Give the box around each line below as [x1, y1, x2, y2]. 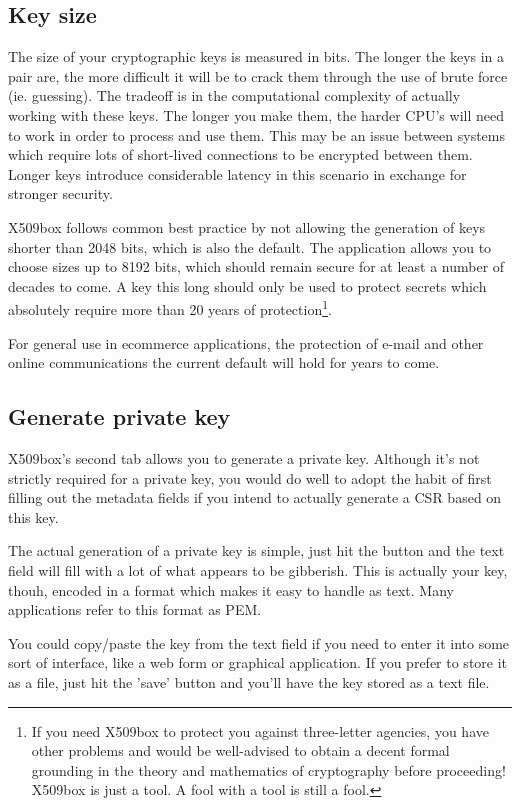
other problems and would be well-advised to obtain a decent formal [31, 740, 450, 761]
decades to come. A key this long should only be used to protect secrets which [8, 275, 487, 296]
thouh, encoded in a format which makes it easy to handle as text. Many [8, 579, 454, 600]
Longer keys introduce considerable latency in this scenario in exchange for [8, 163, 467, 184]
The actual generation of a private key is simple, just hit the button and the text [8, 540, 505, 561]
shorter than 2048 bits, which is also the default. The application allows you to [8, 236, 492, 257]
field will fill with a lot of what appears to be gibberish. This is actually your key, [8, 559, 508, 580]
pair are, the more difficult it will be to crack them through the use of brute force [8, 65, 508, 86]
